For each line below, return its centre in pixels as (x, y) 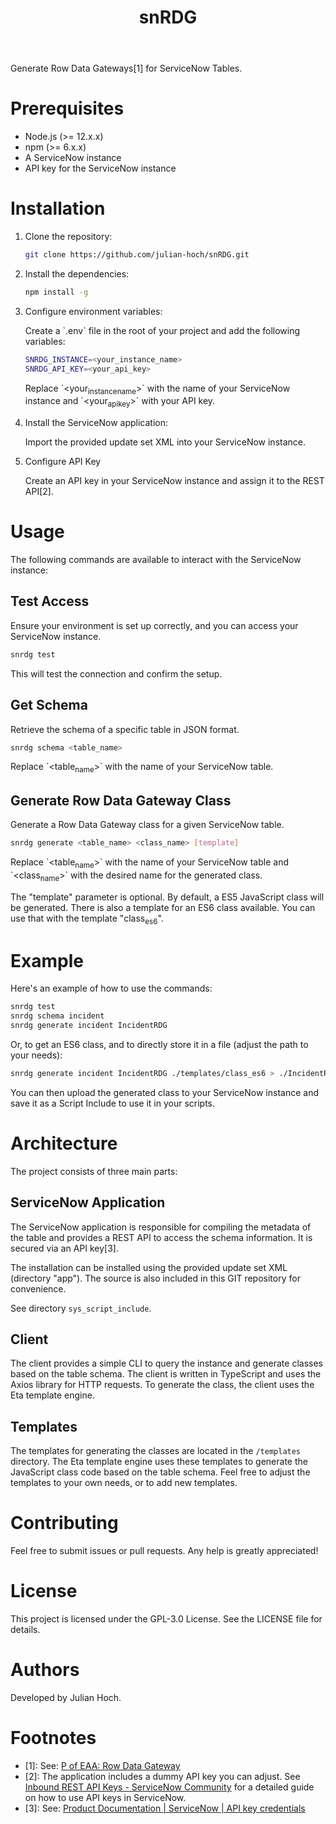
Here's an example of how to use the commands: (111, 988)
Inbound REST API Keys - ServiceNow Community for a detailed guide (169, 1787)
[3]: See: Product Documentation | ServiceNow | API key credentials (165, 1808)
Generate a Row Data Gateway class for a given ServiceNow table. (147, 825)
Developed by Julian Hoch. (66, 1697)
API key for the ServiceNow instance (100, 168)
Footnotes (53, 1738)
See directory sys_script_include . (81, 1308)
